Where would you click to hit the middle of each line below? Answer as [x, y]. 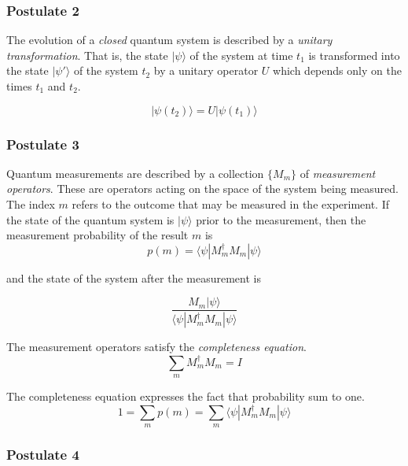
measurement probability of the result [97, 235]
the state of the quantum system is [90, 219]
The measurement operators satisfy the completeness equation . [156, 347]
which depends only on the [337, 70]
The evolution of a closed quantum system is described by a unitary [169, 40]
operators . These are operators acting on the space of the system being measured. [202, 189]
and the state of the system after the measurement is [134, 277]
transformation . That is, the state [87, 55]
